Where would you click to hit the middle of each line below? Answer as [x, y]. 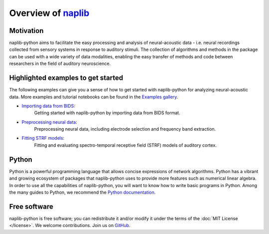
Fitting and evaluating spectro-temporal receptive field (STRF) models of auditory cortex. [125, 145]
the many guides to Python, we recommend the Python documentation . [82, 192]
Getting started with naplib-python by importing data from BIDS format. [107, 113]
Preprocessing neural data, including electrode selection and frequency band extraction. [125, 129]
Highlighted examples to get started [66, 78]
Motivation [26, 31]
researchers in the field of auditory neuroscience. [60, 64]
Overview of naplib [49, 13]
